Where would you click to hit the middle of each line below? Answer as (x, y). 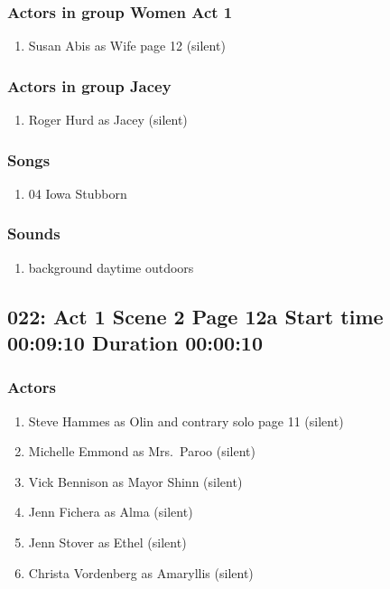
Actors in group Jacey (89, 85)
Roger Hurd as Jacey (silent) (108, 120)
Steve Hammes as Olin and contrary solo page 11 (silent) (186, 421)
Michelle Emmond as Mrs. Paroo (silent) (142, 451)
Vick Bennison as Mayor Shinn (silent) (135, 481)
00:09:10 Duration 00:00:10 (135, 343)
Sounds (34, 234)
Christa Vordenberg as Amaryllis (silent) (141, 572)
